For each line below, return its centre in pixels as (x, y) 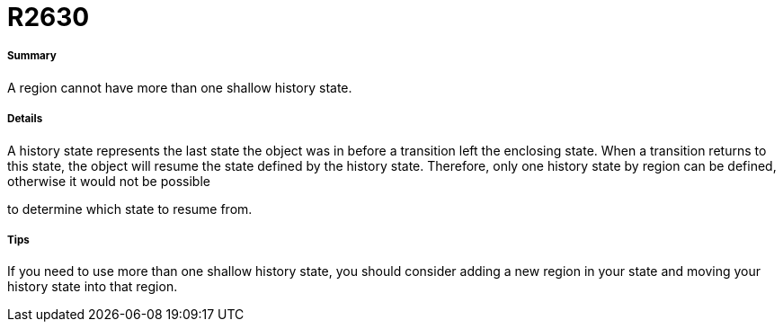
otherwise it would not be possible (109, 181)
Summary (32, 56)
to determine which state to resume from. (130, 209)
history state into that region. (93, 287)
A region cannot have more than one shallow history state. (180, 87)
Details (25, 119)
